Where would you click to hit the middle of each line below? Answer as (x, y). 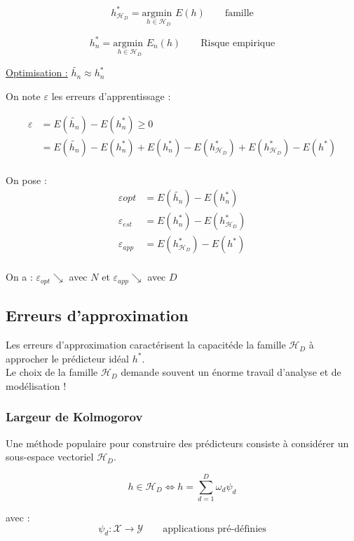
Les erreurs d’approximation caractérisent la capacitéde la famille (146, 345)
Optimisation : (37, 72)
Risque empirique (238, 43)
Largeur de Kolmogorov (74, 417)
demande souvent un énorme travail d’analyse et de (231, 372)
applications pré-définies (215, 529)
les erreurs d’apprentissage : (111, 96)
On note (23, 96)
